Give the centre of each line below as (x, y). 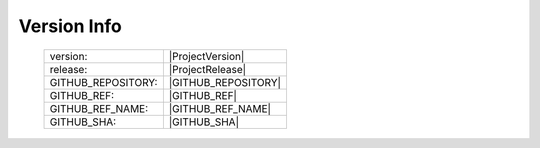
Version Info (70, 26)
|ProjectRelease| (207, 69)
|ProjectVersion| (206, 56)
